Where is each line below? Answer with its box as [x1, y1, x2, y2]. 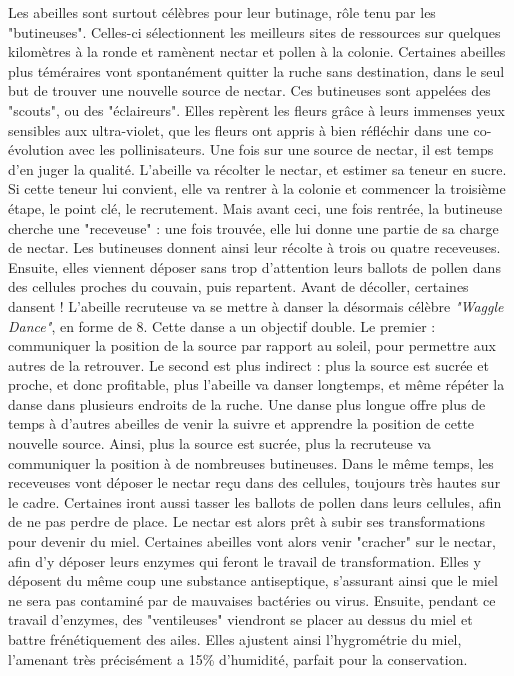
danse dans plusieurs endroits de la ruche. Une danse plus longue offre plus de [8, 393, 486, 414]
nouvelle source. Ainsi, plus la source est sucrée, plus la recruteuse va [8, 433, 432, 454]
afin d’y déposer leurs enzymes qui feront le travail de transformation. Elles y [8, 550, 481, 571]
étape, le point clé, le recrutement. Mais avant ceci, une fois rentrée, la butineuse [8, 197, 503, 218]
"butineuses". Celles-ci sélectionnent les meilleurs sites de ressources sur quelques [8, 21, 501, 42]
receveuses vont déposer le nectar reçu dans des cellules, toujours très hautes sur [8, 472, 501, 493]
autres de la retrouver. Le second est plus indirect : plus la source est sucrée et [8, 354, 489, 375]
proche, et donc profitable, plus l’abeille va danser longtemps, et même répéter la [8, 374, 505, 395]
